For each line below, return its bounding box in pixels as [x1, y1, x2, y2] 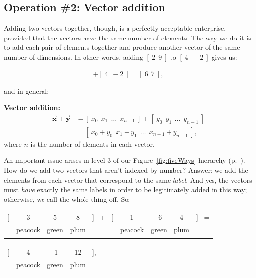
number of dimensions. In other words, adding [4, 51, 143, 62]
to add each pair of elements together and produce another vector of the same [4, 42, 240, 52]
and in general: [4, 85, 49, 96]
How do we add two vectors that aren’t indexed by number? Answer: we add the [4, 165, 248, 175]
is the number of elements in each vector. [30, 138, 155, 149]
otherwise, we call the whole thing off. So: [4, 194, 130, 204]
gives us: [212, 51, 237, 62]
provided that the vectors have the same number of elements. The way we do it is [4, 32, 251, 42]
